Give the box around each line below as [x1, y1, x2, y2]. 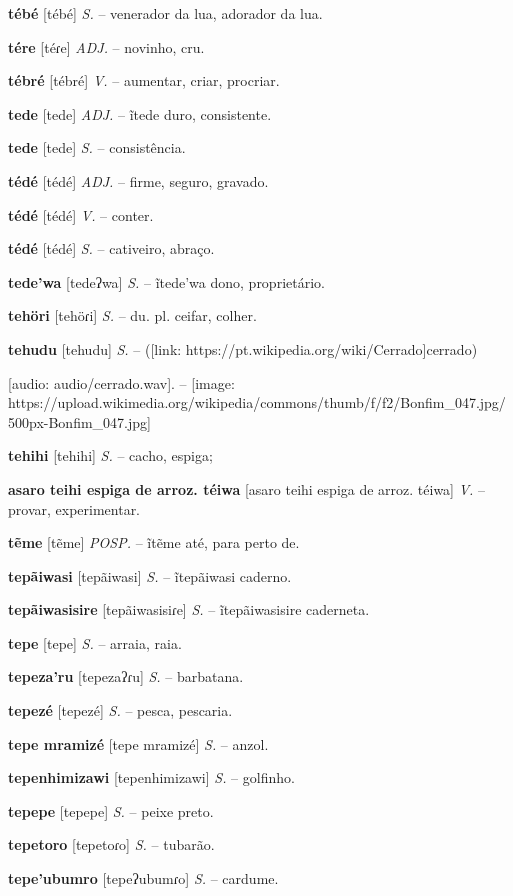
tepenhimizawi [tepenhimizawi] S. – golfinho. [8, 767, 295, 788]
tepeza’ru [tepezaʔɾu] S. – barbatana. [8, 666, 244, 687]
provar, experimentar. [8, 498, 141, 519]
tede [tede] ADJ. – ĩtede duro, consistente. [8, 103, 272, 124]
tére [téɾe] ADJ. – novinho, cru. [8, 36, 205, 57]
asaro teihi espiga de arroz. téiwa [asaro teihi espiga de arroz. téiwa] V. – [8, 478, 486, 499]
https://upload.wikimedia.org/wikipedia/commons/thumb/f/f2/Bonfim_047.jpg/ [8, 392, 506, 413]
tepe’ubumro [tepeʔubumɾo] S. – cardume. [8, 868, 279, 889]
